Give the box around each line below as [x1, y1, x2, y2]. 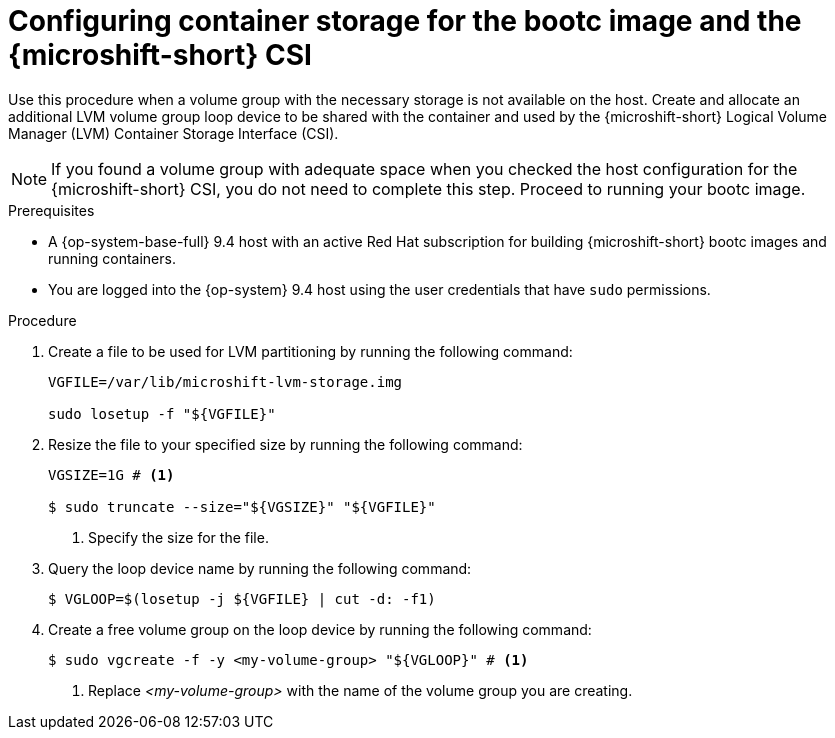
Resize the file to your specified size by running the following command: [48, 435, 523, 453]
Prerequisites [8, 201, 95, 219]
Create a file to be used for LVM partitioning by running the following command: [48, 342, 573, 360]
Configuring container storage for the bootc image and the [8, 4, 802, 38]
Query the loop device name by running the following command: [48, 559, 472, 577]
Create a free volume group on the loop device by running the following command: [48, 620, 592, 638]
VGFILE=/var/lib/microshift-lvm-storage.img [48, 373, 403, 390]
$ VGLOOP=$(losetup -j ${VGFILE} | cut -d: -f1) [48, 590, 436, 607]
